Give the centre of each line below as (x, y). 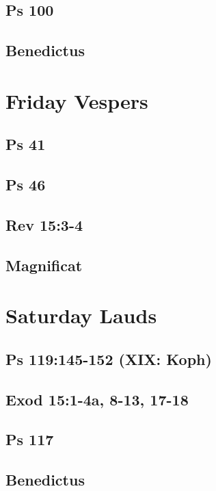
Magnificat (44, 265)
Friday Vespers (77, 100)
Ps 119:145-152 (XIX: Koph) (109, 358)
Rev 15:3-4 (44, 224)
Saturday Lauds (81, 315)
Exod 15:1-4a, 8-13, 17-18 (97, 399)
